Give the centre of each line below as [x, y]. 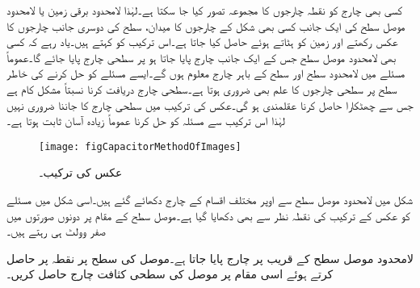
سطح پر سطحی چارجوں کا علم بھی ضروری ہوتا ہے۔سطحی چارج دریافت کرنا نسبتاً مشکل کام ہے [202, 88]
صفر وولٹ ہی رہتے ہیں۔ [56, 231]
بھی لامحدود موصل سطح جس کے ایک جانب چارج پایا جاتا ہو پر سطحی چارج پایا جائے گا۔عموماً [202, 57]
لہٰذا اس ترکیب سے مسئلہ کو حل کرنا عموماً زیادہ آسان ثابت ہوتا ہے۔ [146, 121]
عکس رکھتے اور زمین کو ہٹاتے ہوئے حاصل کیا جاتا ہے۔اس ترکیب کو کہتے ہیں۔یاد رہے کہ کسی [202, 42]
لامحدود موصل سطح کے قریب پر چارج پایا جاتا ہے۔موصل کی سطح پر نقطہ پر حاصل [210, 258]
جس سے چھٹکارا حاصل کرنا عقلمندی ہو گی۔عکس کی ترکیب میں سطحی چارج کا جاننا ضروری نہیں [210, 104]
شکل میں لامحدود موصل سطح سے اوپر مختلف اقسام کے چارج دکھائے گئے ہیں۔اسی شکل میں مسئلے [210, 199]
